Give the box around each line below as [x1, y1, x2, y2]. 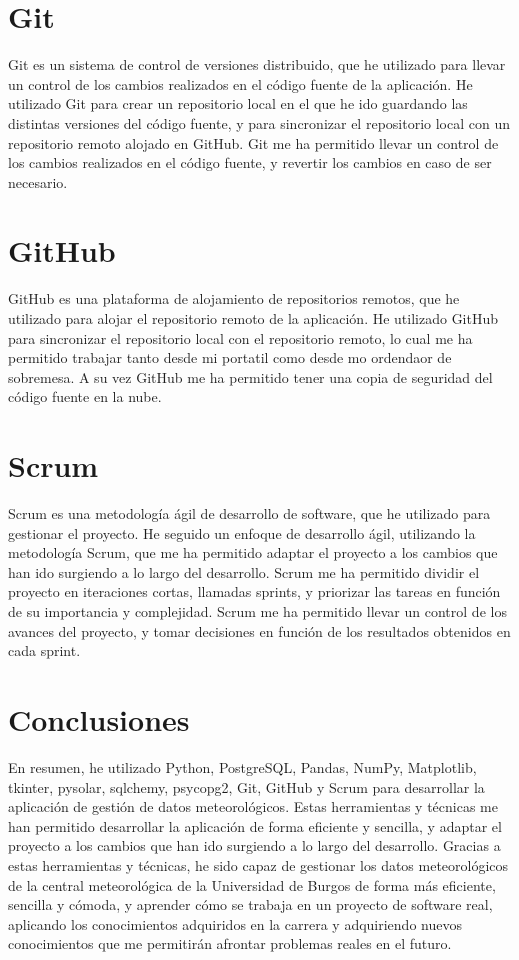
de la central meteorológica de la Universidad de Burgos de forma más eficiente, [8, 874, 496, 895]
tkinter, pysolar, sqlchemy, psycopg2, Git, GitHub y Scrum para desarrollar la [8, 776, 485, 797]
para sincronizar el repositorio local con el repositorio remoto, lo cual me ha [8, 327, 473, 348]
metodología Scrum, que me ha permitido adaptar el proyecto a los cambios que [8, 542, 498, 563]
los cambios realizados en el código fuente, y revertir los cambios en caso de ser [8, 152, 492, 173]
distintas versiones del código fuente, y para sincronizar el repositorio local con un [8, 112, 510, 133]
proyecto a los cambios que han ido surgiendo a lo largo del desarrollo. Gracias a [8, 835, 501, 856]
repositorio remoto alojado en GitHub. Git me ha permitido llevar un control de [8, 132, 499, 153]
